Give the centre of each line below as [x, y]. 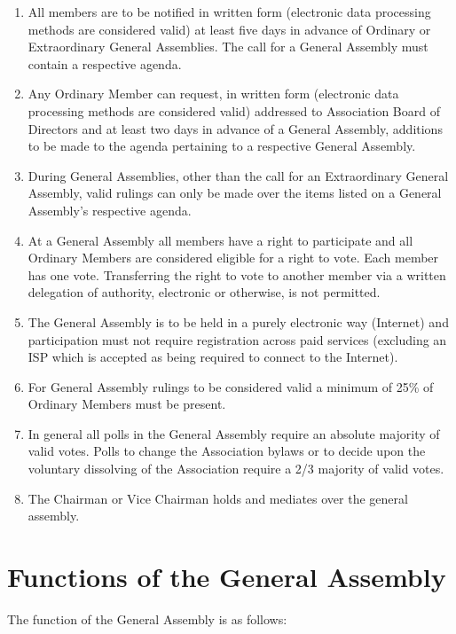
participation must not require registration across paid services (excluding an [237, 339]
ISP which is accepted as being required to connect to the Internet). [213, 357]
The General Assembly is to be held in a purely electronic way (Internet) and [238, 321]
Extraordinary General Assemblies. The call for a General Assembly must [228, 47]
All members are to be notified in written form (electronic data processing [229, 12]
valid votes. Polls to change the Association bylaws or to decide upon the [227, 451]
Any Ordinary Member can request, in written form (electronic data [213, 94]
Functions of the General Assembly [227, 577]
